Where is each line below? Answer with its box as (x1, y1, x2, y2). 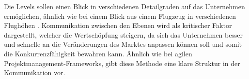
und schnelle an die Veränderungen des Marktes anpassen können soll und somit (4, 39, 242, 49)
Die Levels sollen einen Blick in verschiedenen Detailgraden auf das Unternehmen (4, 1, 245, 11)
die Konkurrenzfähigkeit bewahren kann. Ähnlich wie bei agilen (4, 48, 192, 58)
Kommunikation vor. (4, 67, 65, 78)
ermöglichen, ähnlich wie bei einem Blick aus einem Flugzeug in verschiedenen (4, 11, 236, 21)
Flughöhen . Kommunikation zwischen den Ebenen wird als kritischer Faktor (4, 20, 232, 30)
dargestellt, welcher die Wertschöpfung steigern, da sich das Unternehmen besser (4, 29, 243, 39)
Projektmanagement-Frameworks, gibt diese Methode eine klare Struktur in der (4, 58, 240, 68)
